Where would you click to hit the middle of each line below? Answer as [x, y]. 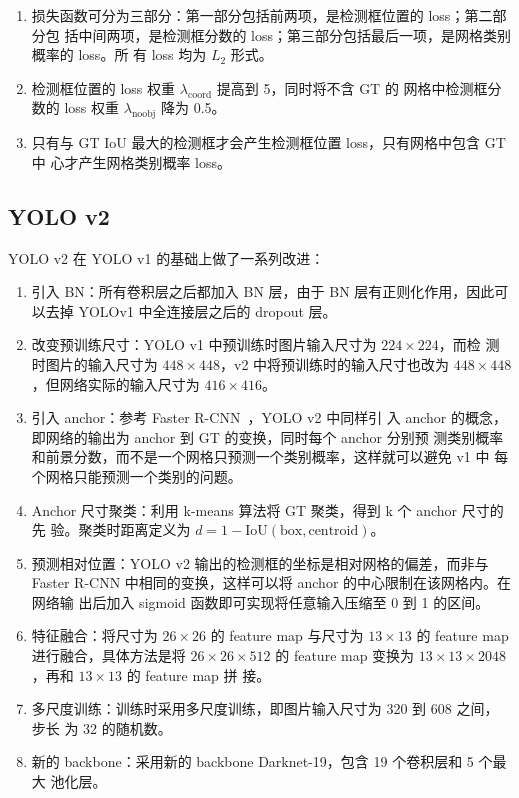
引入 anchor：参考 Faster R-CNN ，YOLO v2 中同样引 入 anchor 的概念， [269, 417]
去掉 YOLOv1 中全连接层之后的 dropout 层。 [191, 310]
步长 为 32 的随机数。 [101, 727]
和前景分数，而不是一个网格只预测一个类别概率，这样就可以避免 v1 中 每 [270, 456]
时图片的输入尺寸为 [94, 363]
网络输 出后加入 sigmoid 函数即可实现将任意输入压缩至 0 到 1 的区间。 [260, 601]
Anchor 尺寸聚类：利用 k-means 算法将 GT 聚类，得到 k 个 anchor [244, 509]
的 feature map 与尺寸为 [287, 635]
